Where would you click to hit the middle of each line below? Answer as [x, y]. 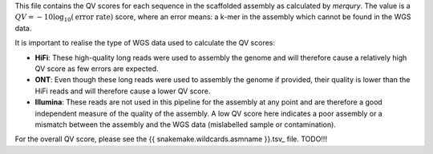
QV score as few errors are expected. [97, 69]
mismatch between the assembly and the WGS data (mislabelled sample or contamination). [186, 124]
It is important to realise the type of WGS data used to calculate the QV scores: [145, 43]
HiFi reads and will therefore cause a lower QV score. [123, 91]
